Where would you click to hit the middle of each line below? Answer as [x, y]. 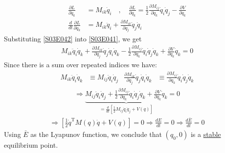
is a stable [206, 134]
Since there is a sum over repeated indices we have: [80, 65]
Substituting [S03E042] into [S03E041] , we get [73, 38]
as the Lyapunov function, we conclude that [96, 134]
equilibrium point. [31, 144]
